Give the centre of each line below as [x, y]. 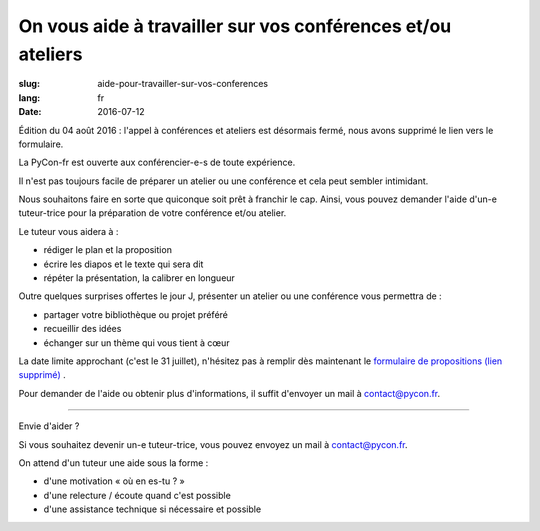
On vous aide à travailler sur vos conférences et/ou [235, 26]
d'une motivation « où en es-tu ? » [114, 481]
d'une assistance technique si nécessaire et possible [152, 509]
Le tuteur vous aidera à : [68, 231]
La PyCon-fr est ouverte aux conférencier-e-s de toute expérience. [157, 162]
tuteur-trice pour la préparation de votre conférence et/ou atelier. [152, 213]
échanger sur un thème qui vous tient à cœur [136, 342]
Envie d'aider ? [49, 426]
